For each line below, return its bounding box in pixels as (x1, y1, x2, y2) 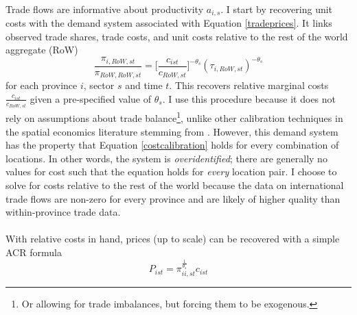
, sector (83, 78, 115, 92)
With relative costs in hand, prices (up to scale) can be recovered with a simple (5, 231, 340, 246)
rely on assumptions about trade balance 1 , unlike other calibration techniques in (5, 109, 343, 125)
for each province (5, 78, 78, 92)
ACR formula (5, 245, 62, 260)
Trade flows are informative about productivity (5, 1, 204, 16)
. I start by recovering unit (220, 1, 333, 16)
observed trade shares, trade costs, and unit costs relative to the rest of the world (5, 29, 348, 43)
